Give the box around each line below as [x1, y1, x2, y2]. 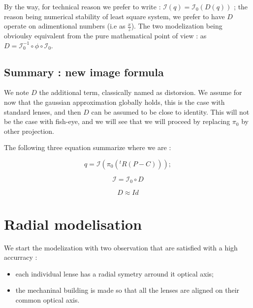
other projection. [4, 125, 54, 136]
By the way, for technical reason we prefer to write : [4, 1, 161, 11]
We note [4, 87, 29, 97]
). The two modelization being [131, 21, 222, 31]
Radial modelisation [4, 214, 142, 234]
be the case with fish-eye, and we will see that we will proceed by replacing [4, 116, 230, 126]
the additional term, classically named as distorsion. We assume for [39, 87, 242, 97]
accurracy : [4, 252, 37, 262]
